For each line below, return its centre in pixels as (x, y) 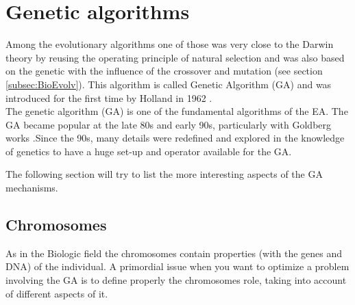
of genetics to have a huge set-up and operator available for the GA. (149, 151)
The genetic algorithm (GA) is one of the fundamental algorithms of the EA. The (177, 111)
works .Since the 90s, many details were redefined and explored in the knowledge (175, 138)
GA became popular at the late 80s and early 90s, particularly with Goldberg (169, 124)
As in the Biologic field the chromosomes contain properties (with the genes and (174, 253)
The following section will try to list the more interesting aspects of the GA (164, 174)
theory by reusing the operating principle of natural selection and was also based (175, 57)
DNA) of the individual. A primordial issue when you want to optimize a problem (177, 266)
